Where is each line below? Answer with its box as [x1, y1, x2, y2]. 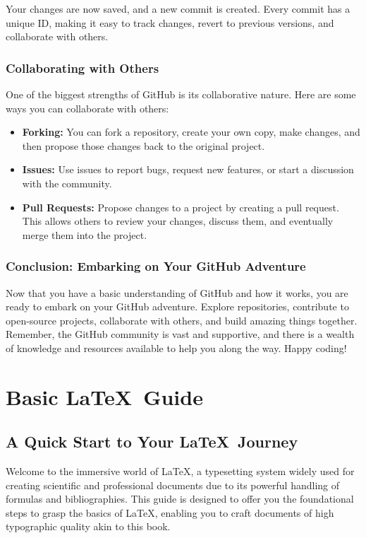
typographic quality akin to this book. [6, 519, 171, 534]
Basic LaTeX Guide [6, 382, 203, 411]
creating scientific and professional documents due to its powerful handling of [6, 477, 340, 492]
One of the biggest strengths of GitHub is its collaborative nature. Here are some [6, 87, 356, 101]
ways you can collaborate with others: [6, 100, 169, 115]
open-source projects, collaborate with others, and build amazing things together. [6, 312, 358, 327]
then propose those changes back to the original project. [22, 138, 265, 153]
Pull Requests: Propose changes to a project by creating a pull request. [22, 199, 339, 214]
